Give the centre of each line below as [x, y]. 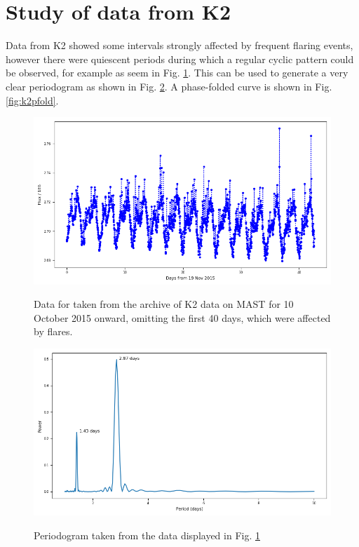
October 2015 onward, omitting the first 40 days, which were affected [182, 317]
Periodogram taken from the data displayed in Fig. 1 [147, 535]
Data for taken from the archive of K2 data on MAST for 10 [164, 304]
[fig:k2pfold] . [32, 100]
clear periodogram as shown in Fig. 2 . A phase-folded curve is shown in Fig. [169, 86]
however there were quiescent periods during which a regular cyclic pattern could [180, 59]
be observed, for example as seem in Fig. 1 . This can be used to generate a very [177, 73]
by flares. [53, 331]
